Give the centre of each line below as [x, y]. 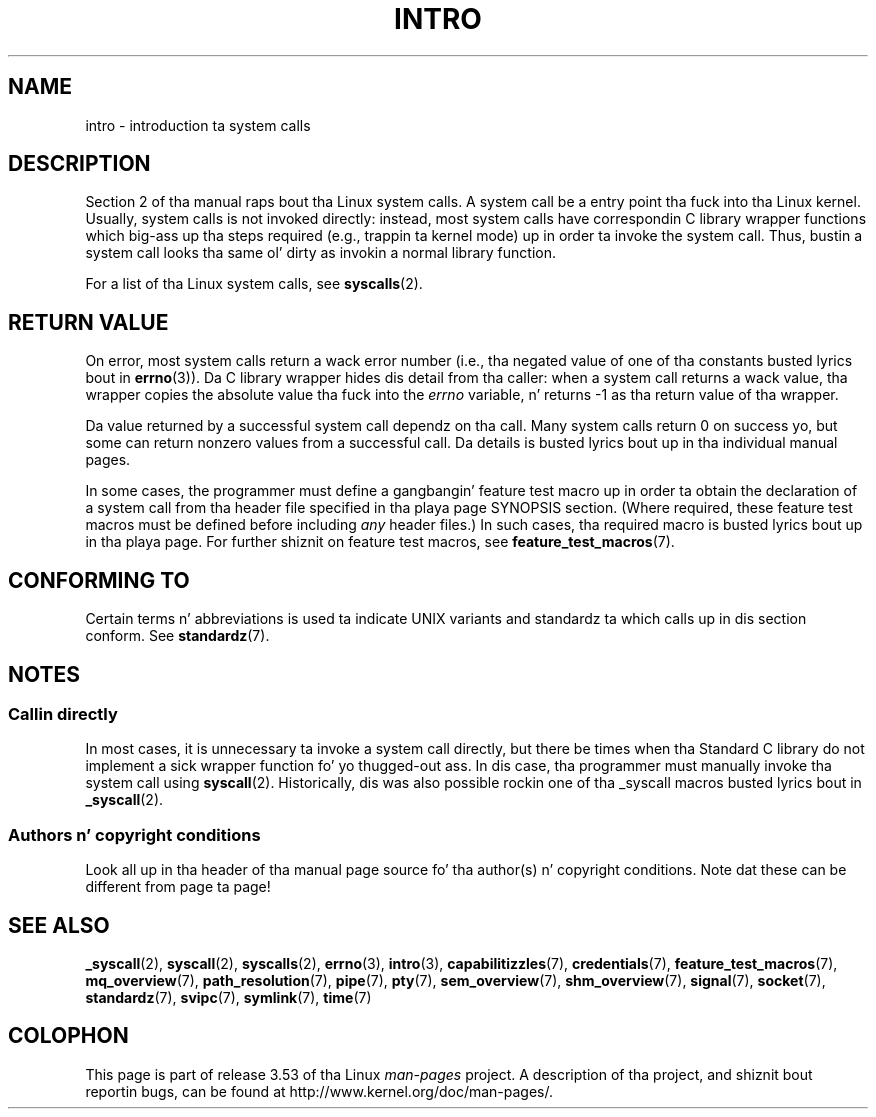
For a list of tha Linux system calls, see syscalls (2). [254, 284]
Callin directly [63, 713]
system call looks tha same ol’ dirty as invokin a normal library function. [321, 253]
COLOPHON [68, 1036]
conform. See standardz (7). [177, 636]
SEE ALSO [59, 925]
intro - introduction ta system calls [198, 125]
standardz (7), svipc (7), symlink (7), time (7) [228, 997]
